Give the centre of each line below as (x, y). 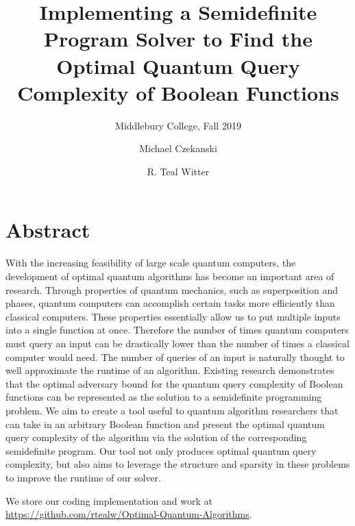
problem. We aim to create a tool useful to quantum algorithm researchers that (172, 410)
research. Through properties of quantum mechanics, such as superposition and (172, 289)
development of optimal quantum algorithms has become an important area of (170, 276)
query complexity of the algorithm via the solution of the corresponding (156, 437)
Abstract (48, 230)
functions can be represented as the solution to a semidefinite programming (164, 397)
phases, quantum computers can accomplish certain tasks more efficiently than (170, 303)
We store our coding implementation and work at (109, 500)
